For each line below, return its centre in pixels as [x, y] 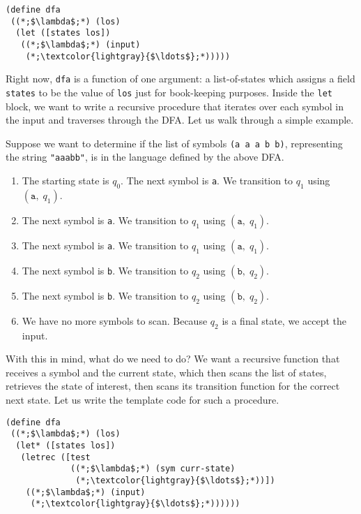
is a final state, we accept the [284, 320]
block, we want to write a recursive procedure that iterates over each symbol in [175, 106]
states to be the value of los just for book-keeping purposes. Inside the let [169, 92]
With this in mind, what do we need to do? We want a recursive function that [173, 359]
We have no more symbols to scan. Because [115, 320]
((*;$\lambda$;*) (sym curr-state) [153, 469]
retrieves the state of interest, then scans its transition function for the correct [173, 386]
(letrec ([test [55, 457]
